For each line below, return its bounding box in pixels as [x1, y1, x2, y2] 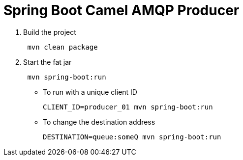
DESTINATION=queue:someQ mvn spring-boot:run [43, 133, 221, 141]
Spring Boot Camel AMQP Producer [3, 2, 240, 19]
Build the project [23, 27, 76, 36]
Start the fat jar [23, 57, 72, 66]
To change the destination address [43, 117, 155, 126]
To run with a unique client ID [43, 87, 137, 96]
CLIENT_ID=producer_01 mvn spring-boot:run [43, 103, 213, 111]
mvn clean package [27, 43, 98, 51]
